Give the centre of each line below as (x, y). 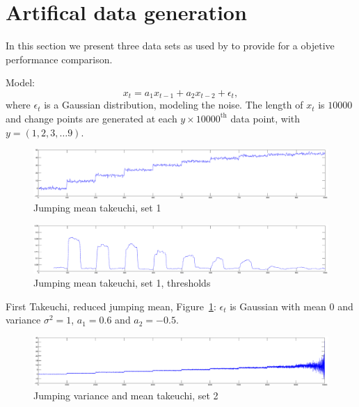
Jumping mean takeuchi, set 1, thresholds (122, 283)
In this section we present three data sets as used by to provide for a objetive (170, 46)
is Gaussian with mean (278, 306)
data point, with (265, 118)
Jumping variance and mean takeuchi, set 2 (126, 395)
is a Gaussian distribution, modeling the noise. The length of (174, 105)
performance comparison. (59, 59)
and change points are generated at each (91, 118)
